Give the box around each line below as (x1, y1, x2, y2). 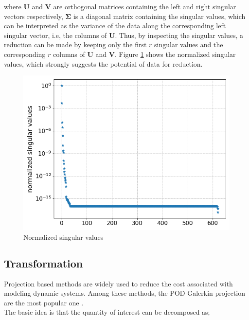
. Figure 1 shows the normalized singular (114, 49, 236, 59)
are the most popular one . (4, 297, 84, 307)
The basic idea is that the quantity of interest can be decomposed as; (4, 307, 210, 317)
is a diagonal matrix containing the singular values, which (73, 11, 246, 21)
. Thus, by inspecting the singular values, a (115, 30, 244, 40)
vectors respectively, (4, 11, 63, 21)
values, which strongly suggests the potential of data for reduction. (4, 58, 203, 69)
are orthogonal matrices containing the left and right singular (53, 1, 236, 11)
